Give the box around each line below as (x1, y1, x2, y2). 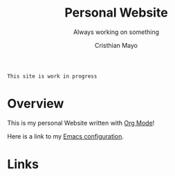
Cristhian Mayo (94, 41, 138, 49)
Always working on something (73, 28, 160, 36)
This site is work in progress (7, 73, 98, 80)
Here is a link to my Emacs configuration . (7, 132, 125, 140)
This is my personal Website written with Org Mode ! (7, 118, 155, 127)
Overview (7, 96, 64, 112)
